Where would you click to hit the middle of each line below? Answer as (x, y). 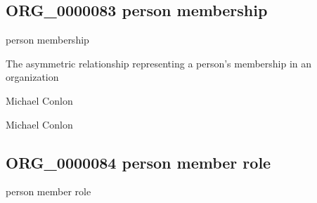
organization (32, 77)
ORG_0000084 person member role (138, 162)
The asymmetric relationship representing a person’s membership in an (159, 63)
